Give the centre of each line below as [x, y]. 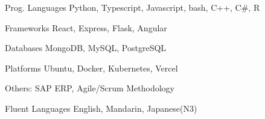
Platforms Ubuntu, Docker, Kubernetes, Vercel [91, 68]
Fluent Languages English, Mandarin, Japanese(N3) [101, 108]
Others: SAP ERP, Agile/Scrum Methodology [90, 88]
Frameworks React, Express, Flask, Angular [86, 27]
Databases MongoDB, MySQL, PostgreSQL [86, 48]
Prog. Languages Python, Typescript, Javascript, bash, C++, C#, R [132, 7]
